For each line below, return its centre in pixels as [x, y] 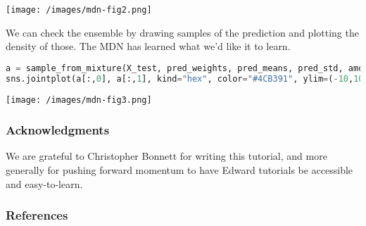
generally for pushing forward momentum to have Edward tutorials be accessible [179, 170]
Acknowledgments [58, 130]
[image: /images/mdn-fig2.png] [79, 10]
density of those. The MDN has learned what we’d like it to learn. [148, 46]
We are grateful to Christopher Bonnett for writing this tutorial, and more [166, 156]
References [37, 215]
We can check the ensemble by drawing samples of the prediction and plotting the [182, 32]
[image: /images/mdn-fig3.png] [79, 100]
